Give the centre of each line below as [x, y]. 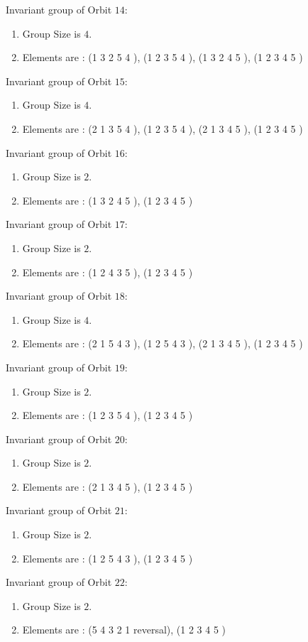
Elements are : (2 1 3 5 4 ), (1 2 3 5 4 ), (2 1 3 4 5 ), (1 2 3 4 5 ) [163, 128]
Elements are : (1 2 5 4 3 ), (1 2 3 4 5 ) [108, 558]
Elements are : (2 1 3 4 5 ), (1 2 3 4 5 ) [108, 486]
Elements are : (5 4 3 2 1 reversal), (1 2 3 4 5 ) [124, 630]
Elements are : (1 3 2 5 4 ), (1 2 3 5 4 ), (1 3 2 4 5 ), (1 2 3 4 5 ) [163, 57]
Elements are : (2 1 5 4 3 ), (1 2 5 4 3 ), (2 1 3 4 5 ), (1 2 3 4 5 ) [163, 343]
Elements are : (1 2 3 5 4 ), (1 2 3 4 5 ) [108, 415]
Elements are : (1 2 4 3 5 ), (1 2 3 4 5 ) [108, 272]
